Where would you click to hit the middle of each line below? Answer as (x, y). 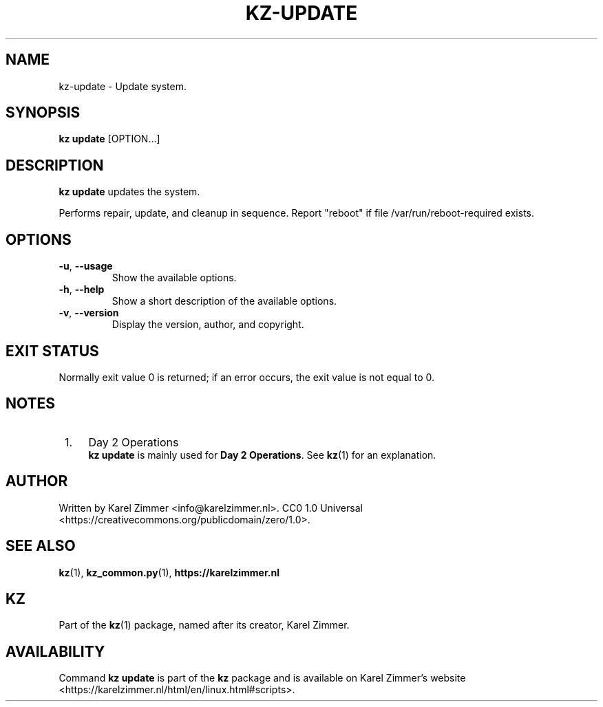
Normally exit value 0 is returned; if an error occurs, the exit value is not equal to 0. (246, 377)
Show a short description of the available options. (224, 301)
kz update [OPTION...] (109, 139)
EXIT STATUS (52, 351)
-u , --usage (86, 266)
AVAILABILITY (55, 651)
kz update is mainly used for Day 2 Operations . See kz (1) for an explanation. (262, 455)
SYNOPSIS (43, 113)
